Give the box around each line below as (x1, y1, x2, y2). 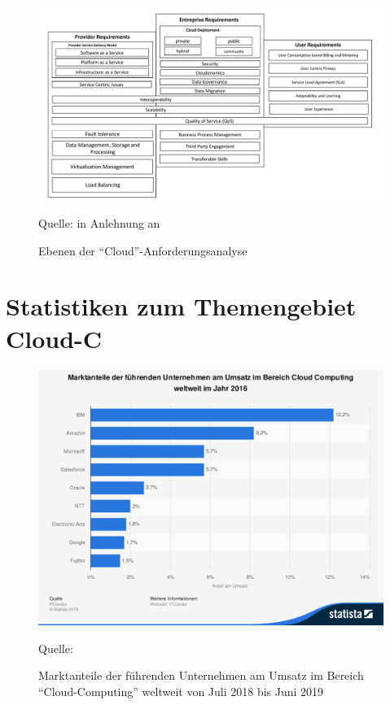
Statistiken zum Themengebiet (6, 289, 357, 323)
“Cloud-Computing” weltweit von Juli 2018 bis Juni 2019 (38, 683, 324, 700)
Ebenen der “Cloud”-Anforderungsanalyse (38, 242, 248, 259)
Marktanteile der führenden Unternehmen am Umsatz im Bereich (38, 667, 364, 684)
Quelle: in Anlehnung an (38, 215, 160, 232)
